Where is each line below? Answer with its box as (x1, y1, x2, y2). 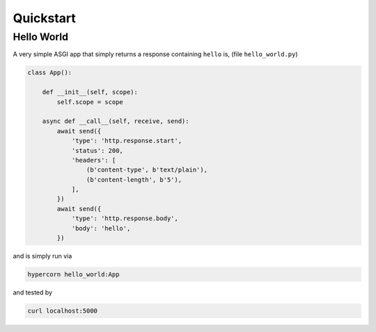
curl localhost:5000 (27, 306, 97, 315)
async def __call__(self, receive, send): (42, 117, 189, 125)
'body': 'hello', (71, 224, 131, 232)
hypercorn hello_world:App (27, 270, 120, 278)
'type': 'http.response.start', (71, 137, 182, 145)
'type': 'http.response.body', (71, 215, 179, 222)
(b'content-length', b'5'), (86, 176, 182, 183)
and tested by (13, 288, 52, 297)
